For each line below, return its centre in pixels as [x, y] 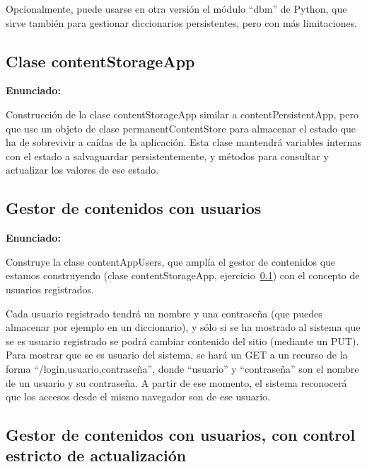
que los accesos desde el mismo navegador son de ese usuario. [138, 396]
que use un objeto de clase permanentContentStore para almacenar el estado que [181, 128]
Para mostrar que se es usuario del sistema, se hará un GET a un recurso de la [177, 355]
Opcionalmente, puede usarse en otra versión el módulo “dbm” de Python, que [176, 9]
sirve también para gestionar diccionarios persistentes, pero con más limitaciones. [182, 22]
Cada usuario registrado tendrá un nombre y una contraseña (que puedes [164, 313]
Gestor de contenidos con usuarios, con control [181, 435]
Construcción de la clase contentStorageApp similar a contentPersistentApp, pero [182, 114]
